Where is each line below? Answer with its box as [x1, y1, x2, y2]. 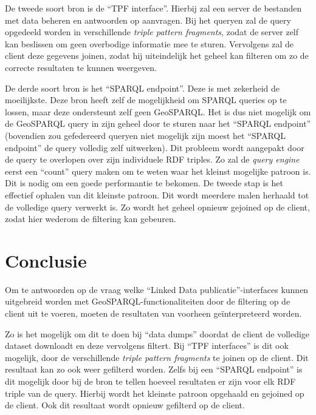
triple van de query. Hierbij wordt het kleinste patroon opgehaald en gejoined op [5, 386, 304, 399]
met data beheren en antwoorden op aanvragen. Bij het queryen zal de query [5, 13, 291, 26]
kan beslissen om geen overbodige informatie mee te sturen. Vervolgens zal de [5, 37, 294, 50]
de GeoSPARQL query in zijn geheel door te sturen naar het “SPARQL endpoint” [5, 117, 311, 130]
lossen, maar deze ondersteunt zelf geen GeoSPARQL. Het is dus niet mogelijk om [5, 105, 311, 118]
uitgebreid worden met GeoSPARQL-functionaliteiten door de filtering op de [5, 295, 290, 308]
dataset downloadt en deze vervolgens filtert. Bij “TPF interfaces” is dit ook [5, 339, 289, 352]
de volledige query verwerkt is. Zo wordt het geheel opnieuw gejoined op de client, [5, 200, 310, 213]
